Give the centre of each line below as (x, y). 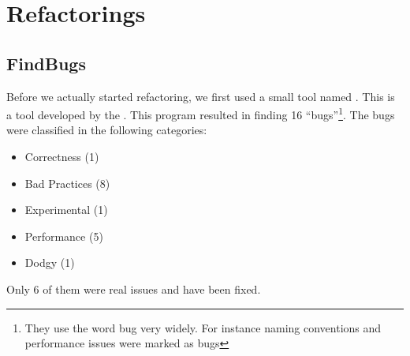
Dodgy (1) (50, 262)
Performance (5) (64, 236)
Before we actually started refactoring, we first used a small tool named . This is (201, 96)
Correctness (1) (62, 157)
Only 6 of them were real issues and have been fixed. (134, 289)
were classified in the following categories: (107, 130)
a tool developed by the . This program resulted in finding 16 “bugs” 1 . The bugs (201, 113)
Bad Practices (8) (67, 183)
